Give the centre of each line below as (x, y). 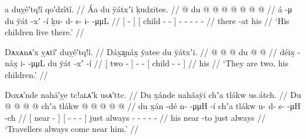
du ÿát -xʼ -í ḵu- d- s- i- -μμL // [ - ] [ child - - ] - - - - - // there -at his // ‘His (147, 20)
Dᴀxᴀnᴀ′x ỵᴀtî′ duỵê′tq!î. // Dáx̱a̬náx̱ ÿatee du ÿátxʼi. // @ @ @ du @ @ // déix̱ (150, 51)
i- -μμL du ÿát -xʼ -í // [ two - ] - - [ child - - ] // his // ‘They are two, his (154, 63)
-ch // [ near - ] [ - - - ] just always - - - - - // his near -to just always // (135, 117)
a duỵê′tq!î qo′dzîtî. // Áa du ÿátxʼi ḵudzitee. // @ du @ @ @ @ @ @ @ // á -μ (149, 9)
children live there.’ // (44, 32)
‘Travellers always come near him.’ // (72, 129)
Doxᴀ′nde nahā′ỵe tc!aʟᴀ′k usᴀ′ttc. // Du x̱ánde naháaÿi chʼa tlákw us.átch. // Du (153, 94)
